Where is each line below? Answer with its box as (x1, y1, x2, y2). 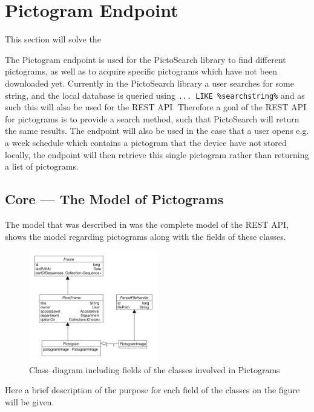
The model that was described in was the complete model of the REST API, (5, 218, 289, 230)
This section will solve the (5, 33, 101, 45)
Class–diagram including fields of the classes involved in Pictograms (29, 363, 280, 376)
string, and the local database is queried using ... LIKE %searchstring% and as (5, 88, 305, 101)
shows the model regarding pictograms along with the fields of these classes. (5, 230, 286, 242)
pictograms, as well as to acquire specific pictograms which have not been (5, 65, 278, 78)
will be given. (5, 396, 54, 408)
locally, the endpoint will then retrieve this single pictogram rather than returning (5, 148, 309, 161)
